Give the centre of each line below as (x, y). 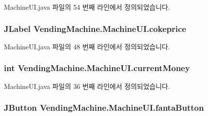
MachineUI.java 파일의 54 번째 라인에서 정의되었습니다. (87, 7)
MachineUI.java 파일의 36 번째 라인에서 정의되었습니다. (87, 86)
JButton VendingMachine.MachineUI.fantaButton (104, 108)
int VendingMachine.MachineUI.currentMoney (97, 68)
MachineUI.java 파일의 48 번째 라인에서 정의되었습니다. (87, 46)
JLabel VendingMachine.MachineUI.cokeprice (95, 28)
